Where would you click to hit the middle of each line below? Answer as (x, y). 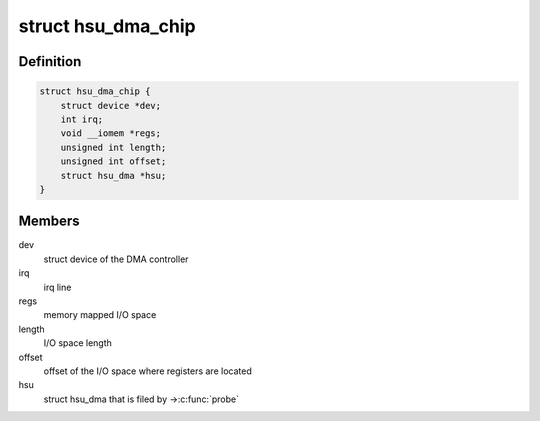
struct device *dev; (111, 105)
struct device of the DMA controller (116, 259)
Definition (50, 61)
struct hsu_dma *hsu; (113, 175)
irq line (57, 287)
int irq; (82, 119)
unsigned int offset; (113, 161)
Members (49, 221)
